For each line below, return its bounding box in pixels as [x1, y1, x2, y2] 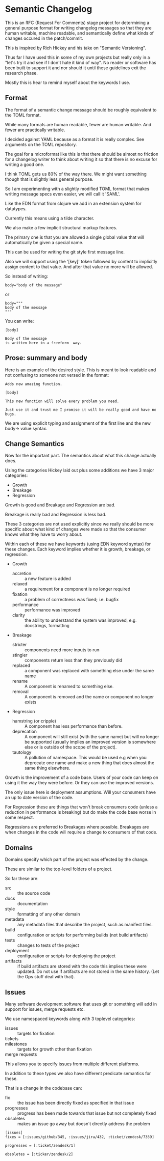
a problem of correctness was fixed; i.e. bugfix [24, 597, 119, 603]
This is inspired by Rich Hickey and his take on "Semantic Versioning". [5, 45, 146, 51]
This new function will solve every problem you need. [5, 399, 119, 404]
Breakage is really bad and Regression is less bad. [5, 512, 107, 518]
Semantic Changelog [5, 3, 92, 15]
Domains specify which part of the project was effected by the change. [5, 857, 149, 862]
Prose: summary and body [5, 354, 88, 362]
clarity [12, 612, 25, 618]
